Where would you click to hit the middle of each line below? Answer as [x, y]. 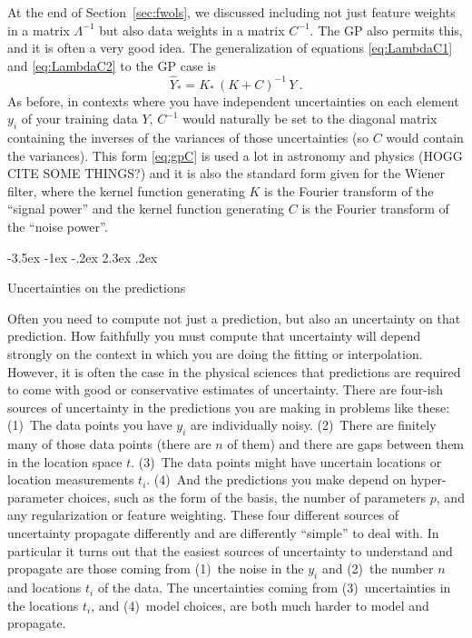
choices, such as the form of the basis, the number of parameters [247, 497]
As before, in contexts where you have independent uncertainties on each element [233, 100]
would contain [425, 137]
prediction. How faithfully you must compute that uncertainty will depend [214, 336]
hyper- [428, 479]
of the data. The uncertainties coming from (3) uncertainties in [274, 588]
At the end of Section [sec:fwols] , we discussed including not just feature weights [231, 12]
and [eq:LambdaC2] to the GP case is [112, 65]
